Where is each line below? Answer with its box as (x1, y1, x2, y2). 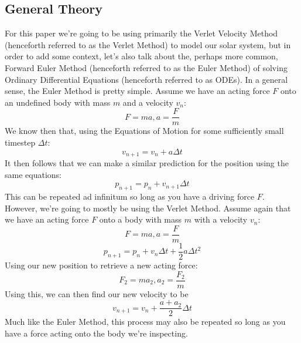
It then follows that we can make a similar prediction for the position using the (5, 157, 289, 169)
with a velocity (194, 213, 248, 226)
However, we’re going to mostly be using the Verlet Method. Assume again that (5, 201, 291, 214)
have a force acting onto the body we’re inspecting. (5, 327, 188, 339)
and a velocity (122, 96, 173, 108)
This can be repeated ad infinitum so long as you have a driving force (5, 190, 255, 203)
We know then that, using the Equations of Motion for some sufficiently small (5, 125, 284, 137)
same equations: (5, 168, 61, 180)
